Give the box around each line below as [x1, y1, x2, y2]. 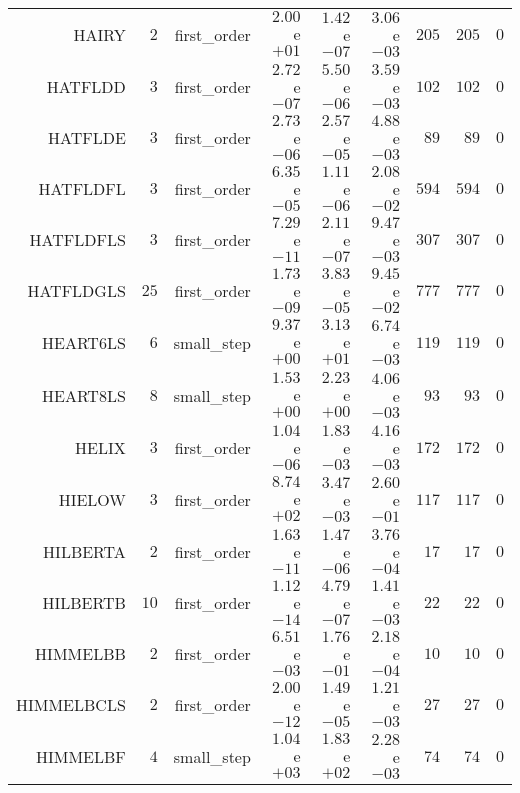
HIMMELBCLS [16, 693, 126, 716]
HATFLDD [46, 75, 126, 98]
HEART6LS [42, 331, 126, 354]
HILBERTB [42, 591, 126, 614]
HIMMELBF [36, 745, 126, 768]
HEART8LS [42, 384, 126, 407]
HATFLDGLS [27, 279, 126, 302]
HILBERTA [43, 540, 126, 563]
